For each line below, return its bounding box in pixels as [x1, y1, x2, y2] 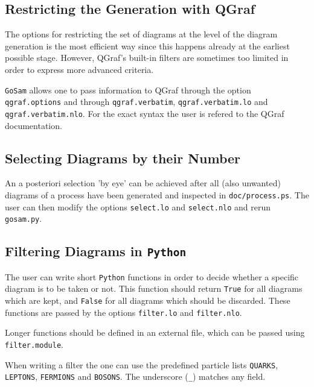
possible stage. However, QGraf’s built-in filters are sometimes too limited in [5, 51, 289, 64]
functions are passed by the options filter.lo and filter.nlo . [5, 306, 242, 318]
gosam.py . [5, 212, 42, 225]
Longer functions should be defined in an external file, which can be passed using [5, 326, 305, 339]
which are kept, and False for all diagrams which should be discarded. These [5, 294, 290, 306]
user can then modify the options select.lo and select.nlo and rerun [5, 200, 271, 213]
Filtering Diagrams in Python [5, 242, 187, 260]
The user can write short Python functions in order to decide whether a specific [5, 270, 299, 283]
